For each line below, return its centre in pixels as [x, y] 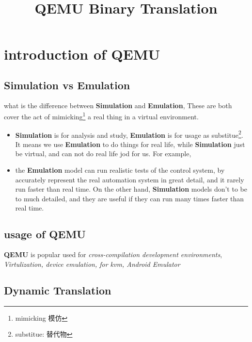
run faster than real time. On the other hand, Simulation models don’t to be [131, 189]
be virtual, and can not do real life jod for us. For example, [103, 154]
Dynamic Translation [58, 290]
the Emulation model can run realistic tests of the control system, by [120, 170]
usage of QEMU [45, 234]
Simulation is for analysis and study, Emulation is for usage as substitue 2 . [129, 134]
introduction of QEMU [82, 54]
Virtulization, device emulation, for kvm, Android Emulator [92, 264]
